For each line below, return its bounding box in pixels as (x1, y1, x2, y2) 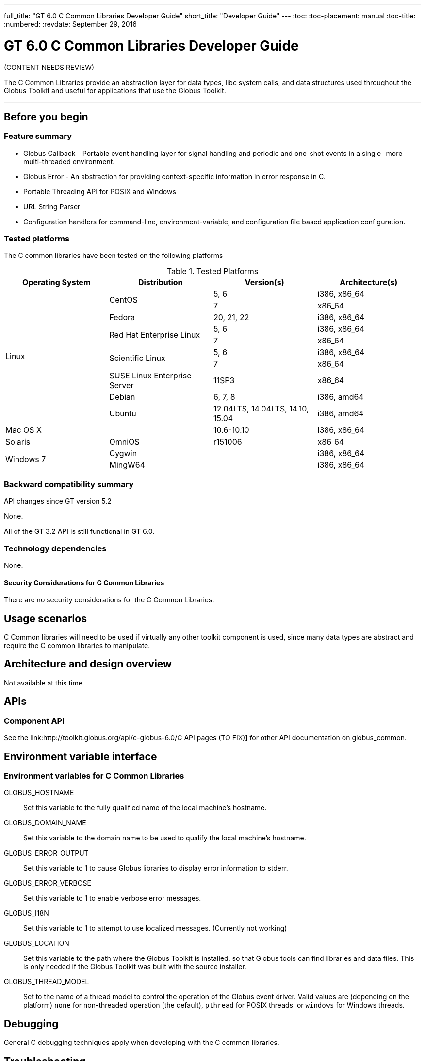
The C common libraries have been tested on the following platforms (4, 251, 223, 260)
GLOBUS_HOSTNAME (4, 788, 74, 797)
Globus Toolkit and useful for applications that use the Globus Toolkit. (4, 86, 226, 95)
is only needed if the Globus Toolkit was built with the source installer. (23, 962, 246, 971)
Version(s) (245, 277, 284, 288)
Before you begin (4, 110, 88, 123)
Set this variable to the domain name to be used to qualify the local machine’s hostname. (23, 834, 306, 842)
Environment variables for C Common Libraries (4, 770, 184, 781)
